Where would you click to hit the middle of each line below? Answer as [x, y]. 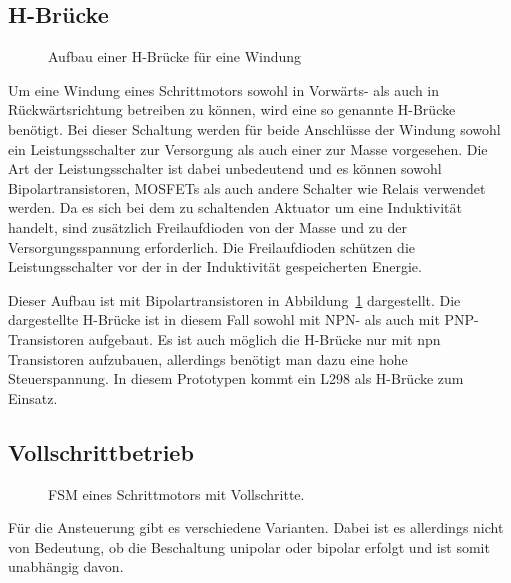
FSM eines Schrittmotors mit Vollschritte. [176, 493]
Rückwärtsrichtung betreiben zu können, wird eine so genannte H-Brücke [232, 109]
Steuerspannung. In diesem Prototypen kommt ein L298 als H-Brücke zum [236, 378]
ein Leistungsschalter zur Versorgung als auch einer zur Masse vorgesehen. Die [248, 148]
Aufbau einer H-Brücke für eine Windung [175, 56]
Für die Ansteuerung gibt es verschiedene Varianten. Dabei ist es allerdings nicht [256, 527]
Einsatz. [33, 397]
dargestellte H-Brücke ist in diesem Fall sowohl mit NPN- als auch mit [224, 319]
